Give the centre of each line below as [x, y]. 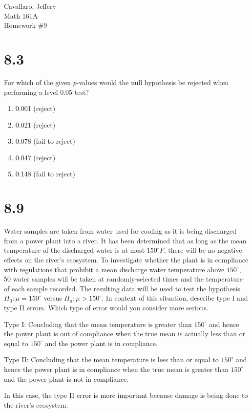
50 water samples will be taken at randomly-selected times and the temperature [123, 279]
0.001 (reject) [35, 108]
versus [53, 298]
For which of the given [38, 82]
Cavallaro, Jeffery [30, 6]
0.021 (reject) [35, 124]
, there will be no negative [203, 250]
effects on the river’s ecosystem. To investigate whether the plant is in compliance [126, 259]
